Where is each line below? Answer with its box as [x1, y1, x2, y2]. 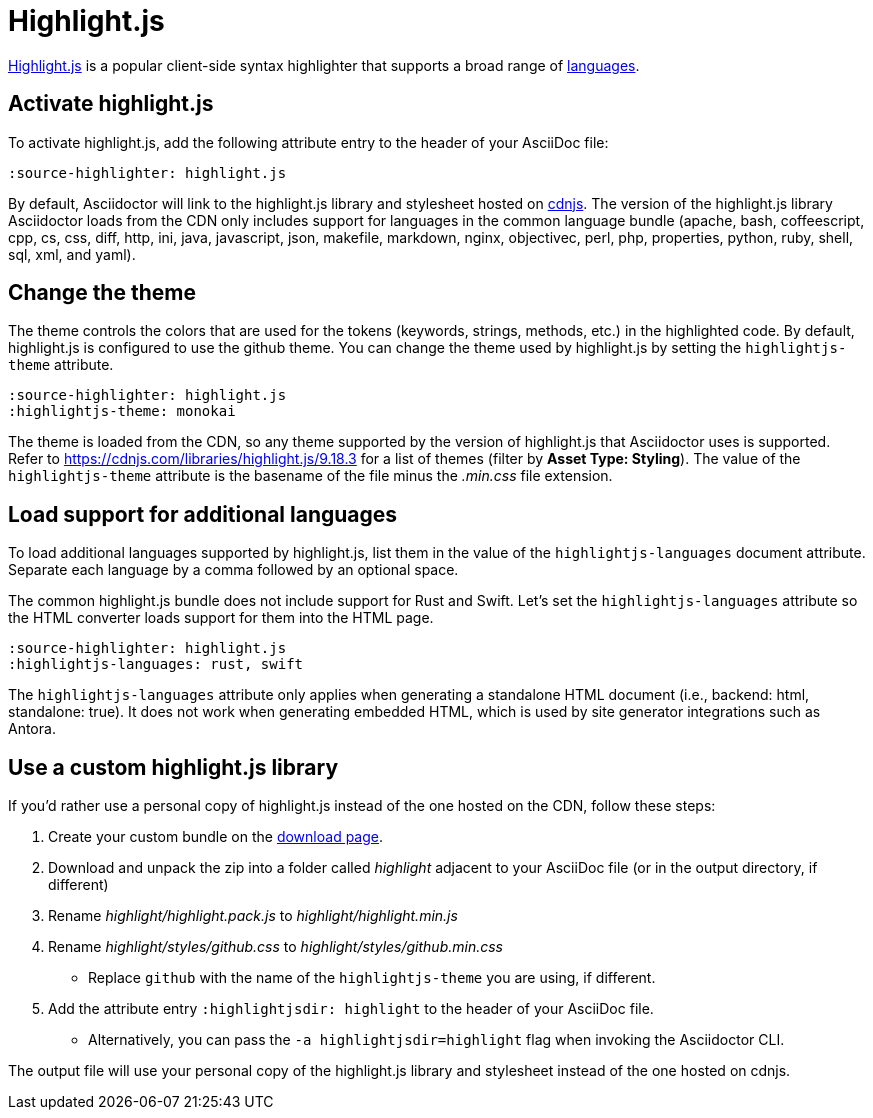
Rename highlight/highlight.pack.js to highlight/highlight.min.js [48, 907, 458, 925]
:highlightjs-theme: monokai [8, 403, 236, 420]
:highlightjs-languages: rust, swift [8, 656, 304, 673]
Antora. [8, 720, 56, 738]
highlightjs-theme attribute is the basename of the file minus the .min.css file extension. [8, 467, 613, 485]
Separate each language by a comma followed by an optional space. [8, 561, 459, 579]
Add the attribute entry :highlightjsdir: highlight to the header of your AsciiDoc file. [48, 1000, 654, 1018]
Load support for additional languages [8, 501, 398, 527]
